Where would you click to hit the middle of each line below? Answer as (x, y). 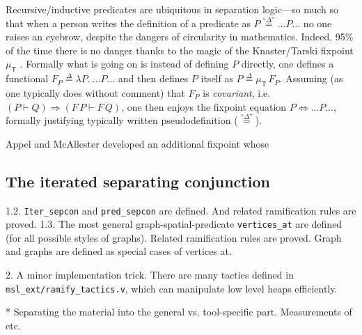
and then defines (153, 78)
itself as (217, 78)
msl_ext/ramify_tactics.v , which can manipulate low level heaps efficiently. (172, 288)
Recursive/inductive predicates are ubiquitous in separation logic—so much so (172, 9)
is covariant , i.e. (237, 92)
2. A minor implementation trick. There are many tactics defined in (150, 275)
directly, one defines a (288, 64)
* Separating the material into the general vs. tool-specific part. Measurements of (179, 312)
